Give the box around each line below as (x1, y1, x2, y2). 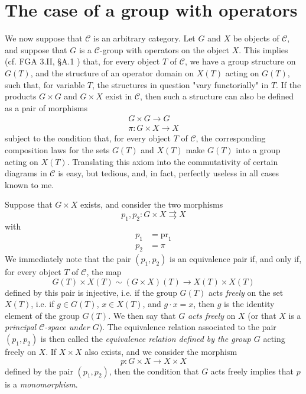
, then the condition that (109, 364, 199, 377)
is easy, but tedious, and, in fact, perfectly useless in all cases (58, 167, 279, 179)
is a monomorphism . (5, 377, 78, 390)
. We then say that (108, 309, 176, 321)
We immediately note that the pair (5, 252, 131, 264)
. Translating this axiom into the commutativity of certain (67, 155, 278, 167)
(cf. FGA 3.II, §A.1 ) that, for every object (5, 55, 160, 67)
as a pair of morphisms (5, 101, 87, 114)
